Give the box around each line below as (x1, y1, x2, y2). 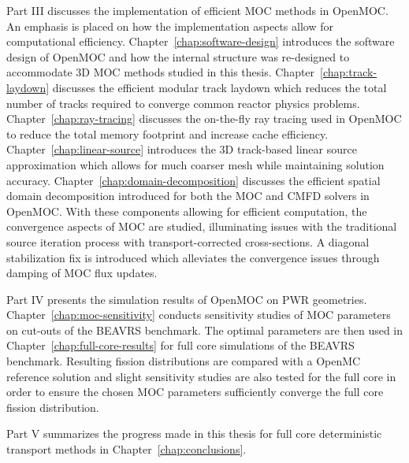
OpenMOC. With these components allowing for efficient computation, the (6, 202, 367, 219)
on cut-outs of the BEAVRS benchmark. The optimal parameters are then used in (6, 321, 403, 338)
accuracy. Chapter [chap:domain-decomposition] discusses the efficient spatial (6, 172, 381, 188)
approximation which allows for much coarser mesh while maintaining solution (6, 156, 385, 172)
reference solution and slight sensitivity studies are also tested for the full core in (6, 368, 396, 384)
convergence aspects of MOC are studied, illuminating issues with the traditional (6, 218, 397, 235)
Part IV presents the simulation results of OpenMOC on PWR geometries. (6, 291, 367, 307)
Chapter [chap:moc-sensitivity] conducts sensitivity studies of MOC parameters (6, 306, 391, 323)
